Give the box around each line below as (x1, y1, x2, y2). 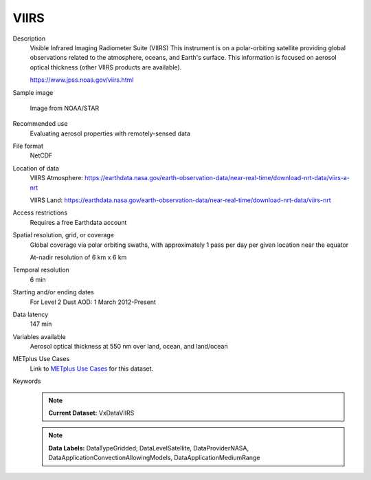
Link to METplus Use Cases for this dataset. (30, 364, 154, 373)
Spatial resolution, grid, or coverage (12, 231, 115, 239)
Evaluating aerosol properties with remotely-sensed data (30, 129, 190, 138)
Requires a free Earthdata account (30, 218, 127, 226)
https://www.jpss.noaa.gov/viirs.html (30, 76, 134, 84)
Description (12, 34, 46, 43)
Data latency (12, 310, 49, 318)
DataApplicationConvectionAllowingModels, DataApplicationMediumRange (48, 454, 260, 462)
